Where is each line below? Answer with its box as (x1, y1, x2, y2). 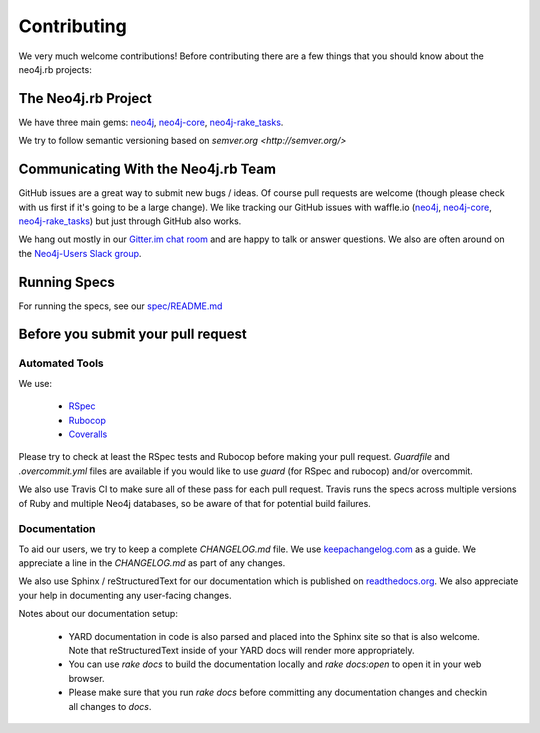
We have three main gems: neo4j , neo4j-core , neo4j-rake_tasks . (18, 116, 284, 128)
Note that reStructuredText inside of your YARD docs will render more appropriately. (68, 644, 415, 656)
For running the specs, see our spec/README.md (18, 300, 223, 312)
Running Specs (18, 273, 115, 290)
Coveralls (68, 428, 108, 440)
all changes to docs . (68, 700, 152, 712)
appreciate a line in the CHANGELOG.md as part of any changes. (18, 557, 286, 569)
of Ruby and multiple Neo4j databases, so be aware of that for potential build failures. (18, 497, 372, 509)
